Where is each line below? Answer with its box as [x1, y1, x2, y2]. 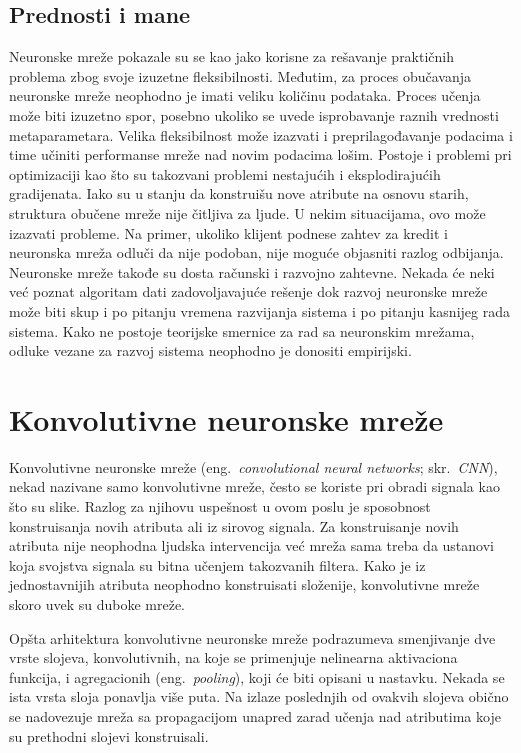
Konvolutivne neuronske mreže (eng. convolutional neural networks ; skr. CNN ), [9, 456, 498, 477]
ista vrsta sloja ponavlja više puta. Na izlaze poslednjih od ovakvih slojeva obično [9, 686, 509, 707]
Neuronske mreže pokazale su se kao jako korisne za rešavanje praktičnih [9, 46, 455, 67]
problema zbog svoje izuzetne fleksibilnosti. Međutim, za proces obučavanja [9, 65, 471, 86]
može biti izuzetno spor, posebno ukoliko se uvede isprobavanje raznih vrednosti [9, 104, 499, 125]
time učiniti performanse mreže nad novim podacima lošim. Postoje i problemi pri [9, 144, 512, 165]
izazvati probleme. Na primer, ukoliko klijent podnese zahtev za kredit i [9, 222, 448, 243]
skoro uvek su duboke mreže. [9, 593, 185, 614]
